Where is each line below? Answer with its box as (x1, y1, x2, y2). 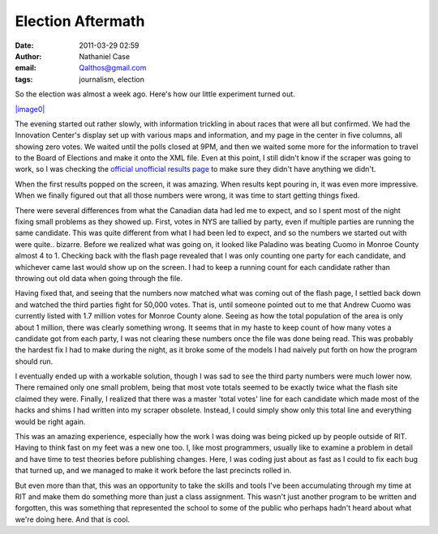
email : (15, 63, 36, 73)
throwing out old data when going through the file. (15, 273, 182, 283)
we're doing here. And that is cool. (15, 515, 130, 524)
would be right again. (15, 417, 86, 426)
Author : (15, 51, 42, 61)
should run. (15, 357, 54, 366)
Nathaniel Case (79, 51, 130, 61)
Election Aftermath (15, 12, 145, 30)
